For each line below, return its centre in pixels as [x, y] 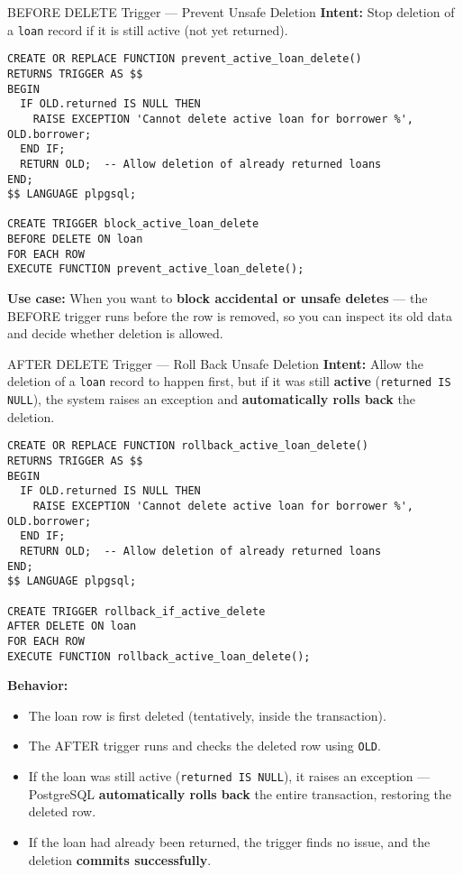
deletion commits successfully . [120, 859]
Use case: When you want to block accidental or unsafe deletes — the [218, 298]
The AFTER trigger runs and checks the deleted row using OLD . [204, 746]
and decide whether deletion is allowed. [115, 333]
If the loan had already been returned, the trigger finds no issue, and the [229, 841]
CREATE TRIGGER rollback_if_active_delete [136, 611]
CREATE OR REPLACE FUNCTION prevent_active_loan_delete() [185, 59]
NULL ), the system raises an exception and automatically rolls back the [211, 399]
